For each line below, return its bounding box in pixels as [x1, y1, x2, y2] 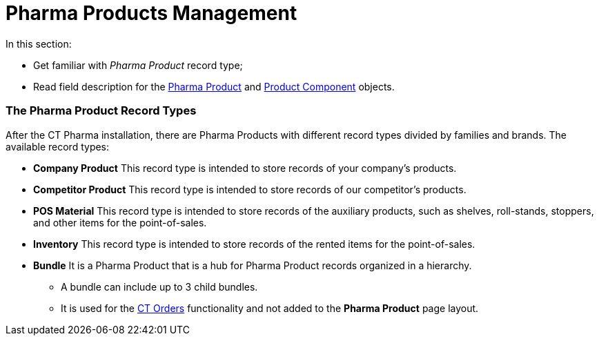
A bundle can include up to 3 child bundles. [61, 280, 258, 293]
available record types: [6, 140, 110, 153]
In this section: [6, 37, 72, 50]
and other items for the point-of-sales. [33, 216, 207, 228]
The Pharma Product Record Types [6, 104, 197, 118]
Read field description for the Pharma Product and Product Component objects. [33, 80, 395, 92]
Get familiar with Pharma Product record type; [33, 59, 243, 71]
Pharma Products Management [6, 1, 297, 25]
